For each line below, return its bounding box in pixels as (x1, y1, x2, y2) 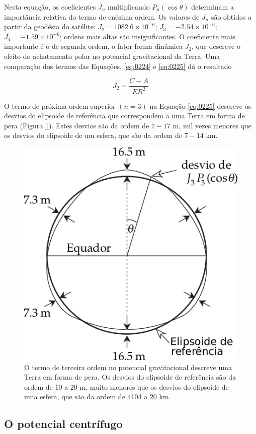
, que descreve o (192, 41, 240, 51)
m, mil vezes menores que (173, 120, 251, 130)
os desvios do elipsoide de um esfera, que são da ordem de (4, 130, 182, 140)
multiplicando (107, 2, 150, 12)
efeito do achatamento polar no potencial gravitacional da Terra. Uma (4, 50, 220, 61)
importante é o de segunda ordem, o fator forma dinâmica (4, 41, 183, 51)
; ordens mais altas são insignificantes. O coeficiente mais (59, 31, 235, 41)
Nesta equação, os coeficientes (4, 2, 96, 12)
